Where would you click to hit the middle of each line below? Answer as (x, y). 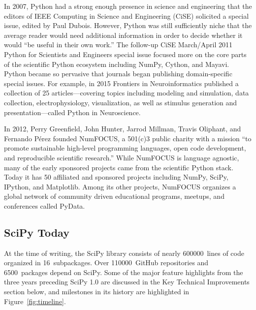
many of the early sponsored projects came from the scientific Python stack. (119, 167)
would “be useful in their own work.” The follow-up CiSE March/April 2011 (118, 45)
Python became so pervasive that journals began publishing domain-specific (118, 74)
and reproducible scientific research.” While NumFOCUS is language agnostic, (122, 157)
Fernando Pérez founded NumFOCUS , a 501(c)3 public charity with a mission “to (128, 138)
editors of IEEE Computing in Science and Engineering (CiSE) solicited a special (127, 15)
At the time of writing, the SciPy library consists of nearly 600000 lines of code (124, 253)
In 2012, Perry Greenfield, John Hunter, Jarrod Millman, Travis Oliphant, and (123, 129)
